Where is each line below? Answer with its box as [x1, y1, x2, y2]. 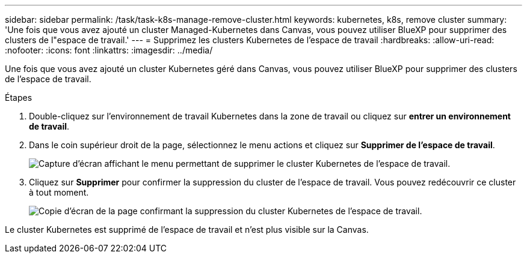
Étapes [5, 92, 32, 103]
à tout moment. [29, 187, 89, 197]
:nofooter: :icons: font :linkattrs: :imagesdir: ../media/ [5, 45, 213, 55]
